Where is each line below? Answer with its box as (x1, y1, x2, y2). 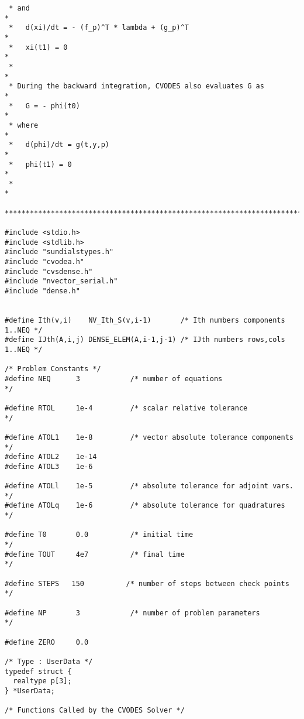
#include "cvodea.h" (5, 258, 85, 266)
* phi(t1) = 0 (9, 160, 72, 169)
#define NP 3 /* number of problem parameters (5, 608, 260, 617)
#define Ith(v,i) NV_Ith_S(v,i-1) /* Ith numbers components (5, 316, 285, 324)
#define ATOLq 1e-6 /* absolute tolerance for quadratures (5, 501, 285, 510)
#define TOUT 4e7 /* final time (5, 550, 185, 559)
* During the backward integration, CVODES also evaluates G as (9, 82, 264, 91)
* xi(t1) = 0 (9, 43, 68, 52)
